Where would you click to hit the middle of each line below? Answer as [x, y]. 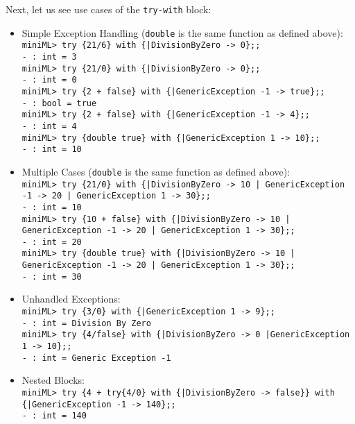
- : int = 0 [49, 80]
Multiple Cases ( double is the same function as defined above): [156, 171]
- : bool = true [59, 103]
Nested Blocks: [53, 380]
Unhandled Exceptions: [71, 299]
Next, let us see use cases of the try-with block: [109, 9]
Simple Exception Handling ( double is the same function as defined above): [182, 32]
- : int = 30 [52, 277]
